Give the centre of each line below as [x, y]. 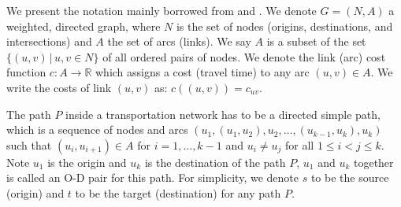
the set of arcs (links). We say [179, 41]
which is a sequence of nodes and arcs [97, 129]
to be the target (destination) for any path [178, 192]
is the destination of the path [215, 162]
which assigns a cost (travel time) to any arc [202, 72]
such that [29, 144]
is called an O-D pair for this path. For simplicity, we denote [152, 177]
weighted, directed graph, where [84, 26]
